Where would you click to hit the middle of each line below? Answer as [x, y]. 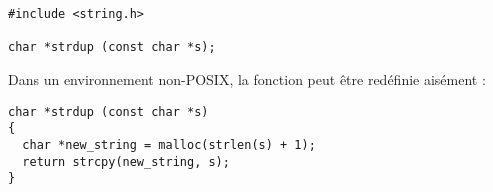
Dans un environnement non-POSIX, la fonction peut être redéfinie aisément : [247, 78]
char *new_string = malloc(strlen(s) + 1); [169, 144]
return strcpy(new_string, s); [126, 161]
